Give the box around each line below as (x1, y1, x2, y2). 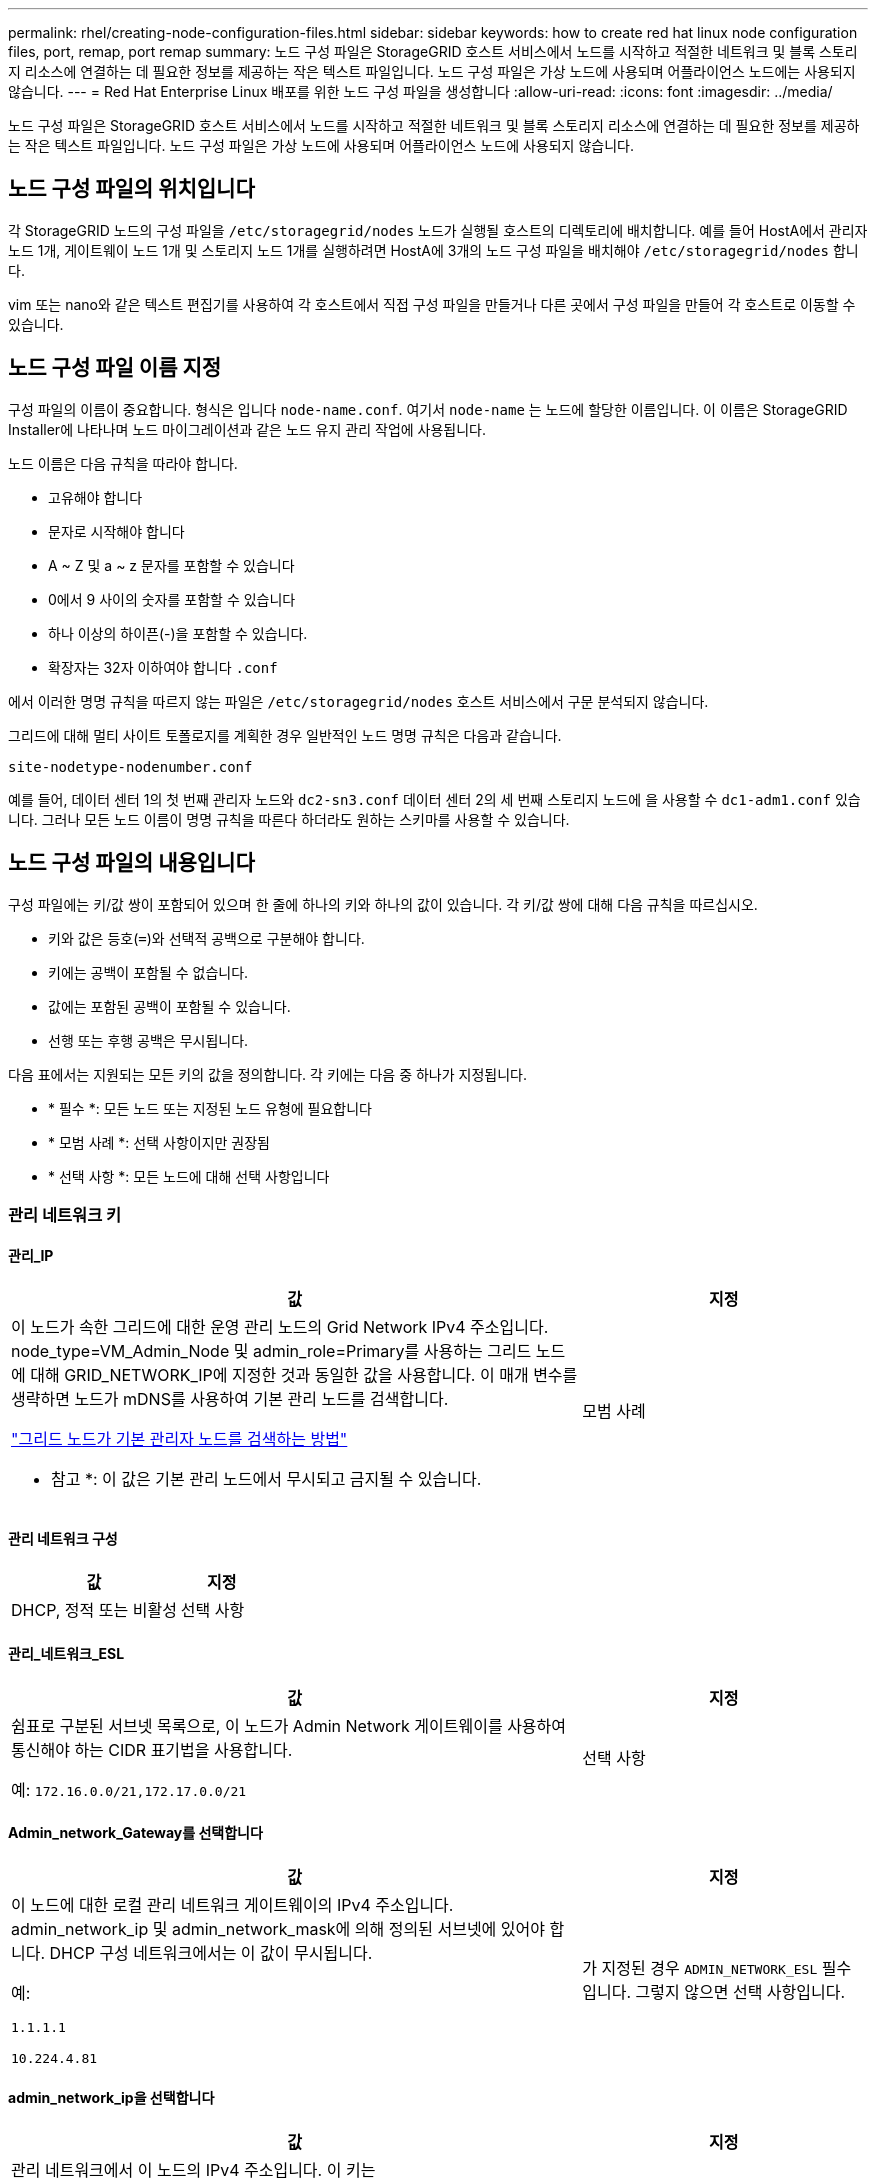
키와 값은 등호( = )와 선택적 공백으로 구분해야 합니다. (48, 929, 365, 947)
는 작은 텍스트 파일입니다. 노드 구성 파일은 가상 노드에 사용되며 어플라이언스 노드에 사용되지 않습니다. (8, 137, 634, 154)
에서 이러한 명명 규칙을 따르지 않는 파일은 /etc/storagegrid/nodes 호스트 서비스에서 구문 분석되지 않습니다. (8, 692, 709, 710)
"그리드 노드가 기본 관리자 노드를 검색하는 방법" (11, 1429, 348, 1450)
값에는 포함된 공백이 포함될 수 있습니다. (48, 997, 291, 1015)
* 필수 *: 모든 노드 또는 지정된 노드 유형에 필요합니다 (48, 1099, 372, 1117)
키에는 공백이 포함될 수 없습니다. (48, 963, 249, 981)
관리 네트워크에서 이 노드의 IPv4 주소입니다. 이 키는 (11, 2160, 376, 2180)
